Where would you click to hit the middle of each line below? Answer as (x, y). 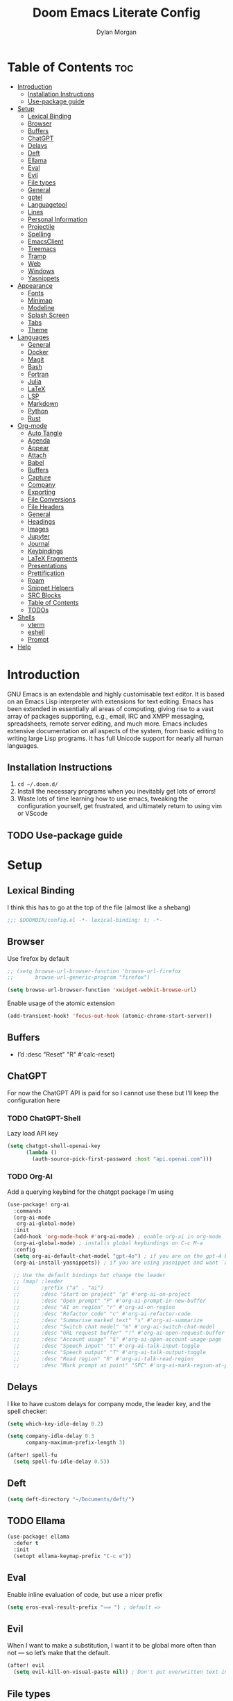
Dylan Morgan (116, 32)
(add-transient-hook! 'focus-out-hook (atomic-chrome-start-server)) (110, 1016)
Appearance (35, 285)
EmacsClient (45, 241)
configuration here (34, 1100)
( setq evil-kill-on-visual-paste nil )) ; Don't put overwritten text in (121, 1672)
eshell (36, 632)
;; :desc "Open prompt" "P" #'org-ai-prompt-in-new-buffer (110, 1301)
